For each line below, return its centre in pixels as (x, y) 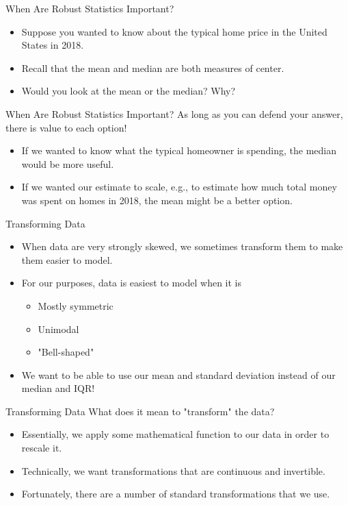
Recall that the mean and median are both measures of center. (153, 67)
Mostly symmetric (76, 305)
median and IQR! (58, 388)
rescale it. (42, 448)
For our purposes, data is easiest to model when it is (131, 283)
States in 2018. (53, 45)
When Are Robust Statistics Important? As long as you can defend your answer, (174, 113)
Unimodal (58, 329)
